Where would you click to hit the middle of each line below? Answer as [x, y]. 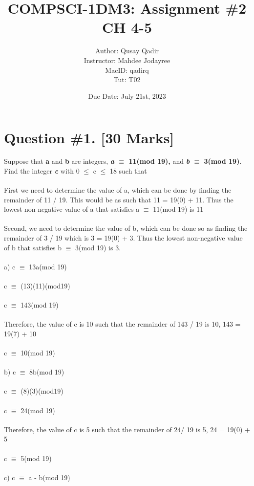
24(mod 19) [38, 410]
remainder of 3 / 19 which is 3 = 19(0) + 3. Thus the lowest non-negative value [123, 237]
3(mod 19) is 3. [98, 247]
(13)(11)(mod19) [45, 285]
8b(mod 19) [47, 372]
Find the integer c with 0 [42, 170]
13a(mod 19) [48, 266]
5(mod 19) [36, 458]
